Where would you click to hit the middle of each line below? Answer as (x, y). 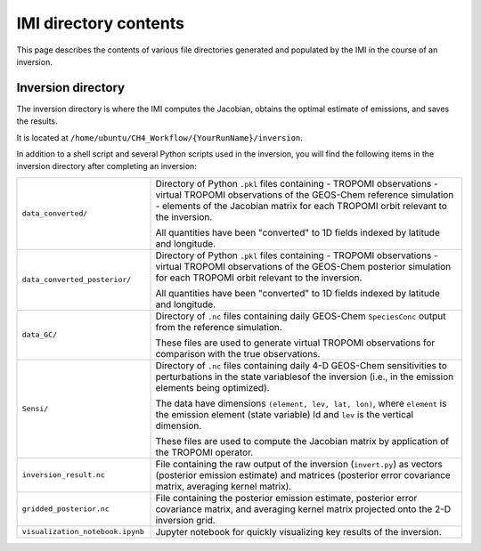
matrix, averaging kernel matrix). (224, 486)
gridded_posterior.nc (66, 509)
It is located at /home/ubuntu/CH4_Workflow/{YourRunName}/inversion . (159, 137)
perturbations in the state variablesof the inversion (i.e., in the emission (305, 377)
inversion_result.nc (64, 475)
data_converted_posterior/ (77, 280)
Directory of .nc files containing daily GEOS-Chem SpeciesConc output (301, 316)
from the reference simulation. (219, 327)
